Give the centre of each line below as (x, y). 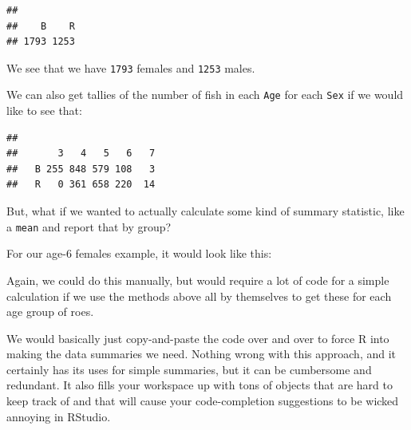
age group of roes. (50, 312)
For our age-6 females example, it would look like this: (139, 253)
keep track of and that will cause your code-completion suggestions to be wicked (203, 401)
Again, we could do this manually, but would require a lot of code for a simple (198, 280)
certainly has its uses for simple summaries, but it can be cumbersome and (189, 369)
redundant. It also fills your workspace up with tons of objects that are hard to (200, 385)
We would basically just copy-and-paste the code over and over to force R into (198, 338)
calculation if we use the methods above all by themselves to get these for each (199, 296)
